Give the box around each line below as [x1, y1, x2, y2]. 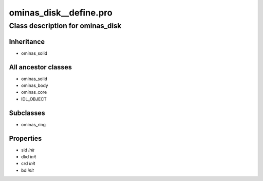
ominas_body [21, 82, 48, 88]
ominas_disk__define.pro [9, 7, 113, 18]
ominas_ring [21, 121, 46, 127]
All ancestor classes [9, 63, 72, 71]
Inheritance [9, 37, 45, 46]
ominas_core [21, 89, 47, 95]
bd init [21, 167, 34, 173]
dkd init [21, 154, 37, 160]
